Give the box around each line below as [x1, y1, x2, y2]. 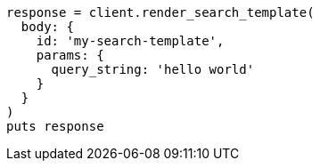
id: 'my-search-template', [36, 34, 225, 48]
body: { [21, 20, 74, 34]
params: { [36, 48, 104, 62]
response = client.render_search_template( [6, 5, 315, 20]
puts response [6, 119, 104, 133]
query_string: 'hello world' [51, 62, 255, 76]
